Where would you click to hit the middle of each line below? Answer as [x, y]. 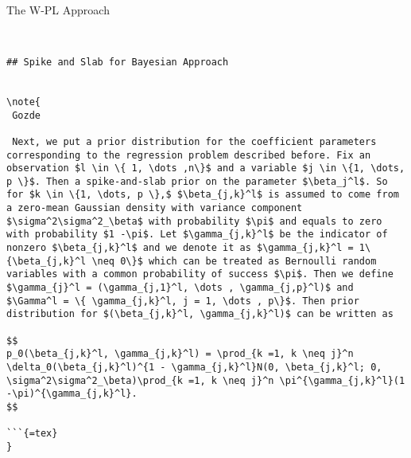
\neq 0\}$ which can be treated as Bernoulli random [234, 261]
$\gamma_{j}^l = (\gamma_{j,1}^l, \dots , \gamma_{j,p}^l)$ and [180, 288]
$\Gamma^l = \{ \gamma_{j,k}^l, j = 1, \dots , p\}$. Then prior [183, 301]
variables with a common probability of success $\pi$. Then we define [200, 274]
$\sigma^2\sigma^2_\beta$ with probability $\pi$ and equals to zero [194, 221]
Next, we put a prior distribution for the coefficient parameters [194, 141]
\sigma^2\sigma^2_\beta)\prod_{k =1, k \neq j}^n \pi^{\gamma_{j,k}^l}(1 [206, 380]
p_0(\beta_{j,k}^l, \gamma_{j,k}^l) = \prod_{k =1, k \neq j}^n [180, 354]
